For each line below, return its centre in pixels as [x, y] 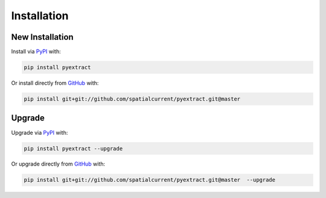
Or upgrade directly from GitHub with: [58, 164]
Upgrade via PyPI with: [40, 132]
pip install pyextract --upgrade [73, 148]
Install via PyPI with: [36, 52]
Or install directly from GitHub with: [55, 83]
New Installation [42, 37]
